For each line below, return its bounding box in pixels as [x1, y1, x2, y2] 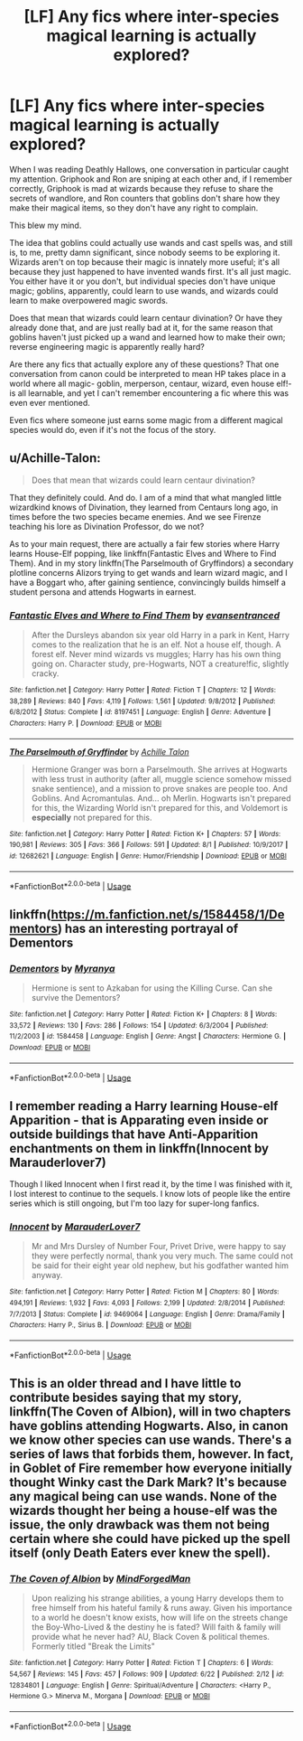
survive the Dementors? [31, 992, 121, 1002]
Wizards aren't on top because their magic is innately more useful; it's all [9, 256, 280, 268]
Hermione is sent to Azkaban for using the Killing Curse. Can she [31, 983, 273, 993]
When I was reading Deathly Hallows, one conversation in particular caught [9, 164, 289, 174]
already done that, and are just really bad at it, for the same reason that [9, 322, 273, 333]
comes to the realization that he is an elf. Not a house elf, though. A [31, 639, 281, 650]
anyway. [31, 1270, 63, 1281]
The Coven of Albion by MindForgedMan [9, 1572, 191, 1585]
